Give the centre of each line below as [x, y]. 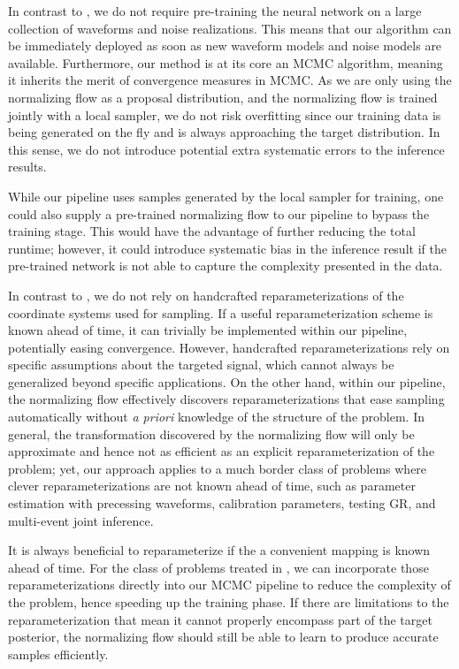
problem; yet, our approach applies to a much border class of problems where [218, 468]
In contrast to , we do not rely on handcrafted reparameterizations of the [206, 295]
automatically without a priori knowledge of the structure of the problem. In [216, 417]
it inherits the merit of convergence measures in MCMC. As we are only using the [230, 80]
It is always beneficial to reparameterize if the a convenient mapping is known [219, 550]
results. [27, 167]
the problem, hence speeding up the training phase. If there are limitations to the [229, 602]
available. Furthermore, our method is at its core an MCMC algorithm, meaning [226, 62]
